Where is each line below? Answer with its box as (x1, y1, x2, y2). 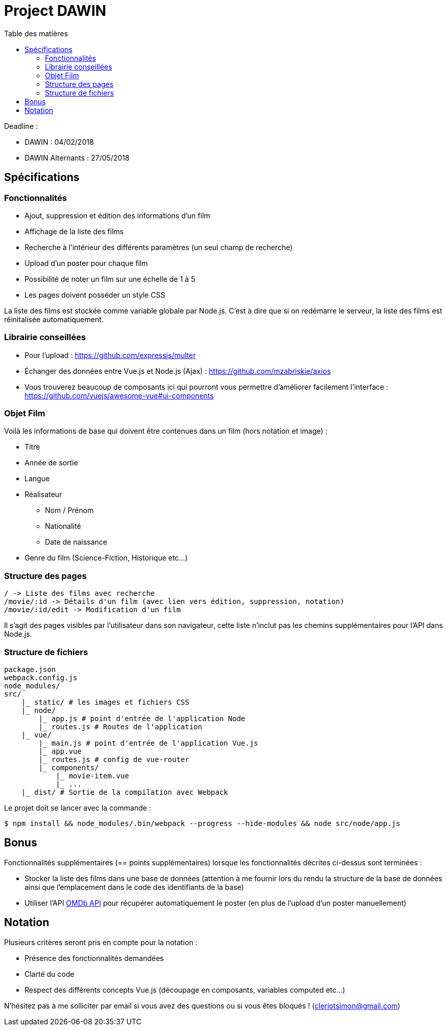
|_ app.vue (38, 747, 82, 755)
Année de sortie (25, 458, 78, 467)
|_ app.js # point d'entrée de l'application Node (38, 714, 246, 723)
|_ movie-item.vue (56, 771, 129, 780)
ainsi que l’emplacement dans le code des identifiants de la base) (25, 882, 244, 891)
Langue (25, 474, 50, 483)
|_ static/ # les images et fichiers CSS (21, 698, 190, 706)
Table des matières (4, 29, 68, 38)
